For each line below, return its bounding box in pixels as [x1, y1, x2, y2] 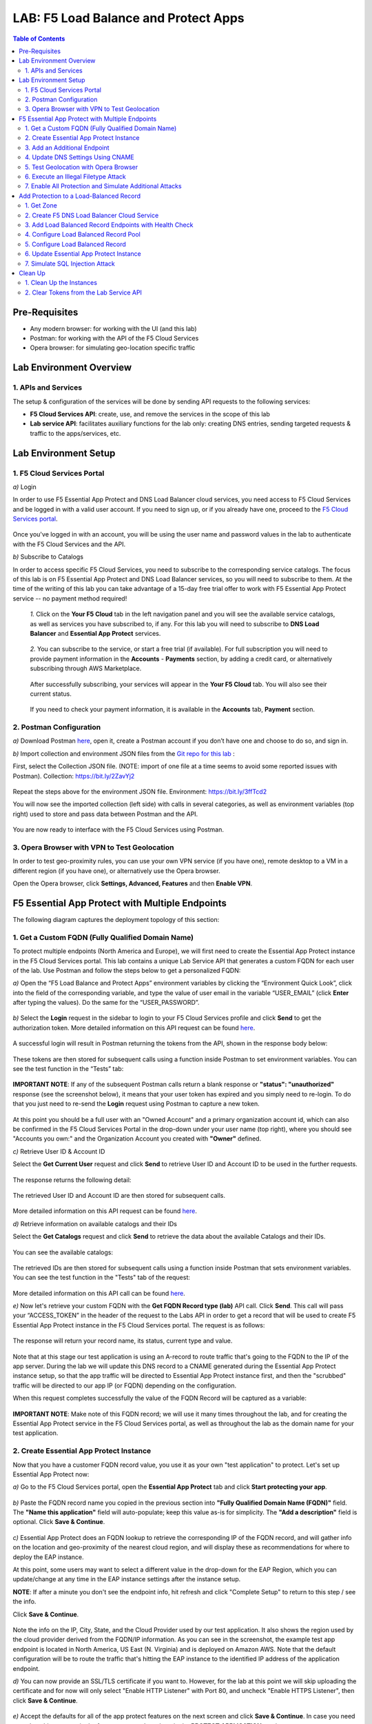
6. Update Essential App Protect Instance [25, 250, 141, 258]
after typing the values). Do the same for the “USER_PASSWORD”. [12, 999, 200, 1007]
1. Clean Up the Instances [25, 279, 98, 287]
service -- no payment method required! [12, 594, 127, 603]
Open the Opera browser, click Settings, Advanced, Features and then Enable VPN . [12, 879, 253, 888]
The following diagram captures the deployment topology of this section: [12, 916, 220, 923]
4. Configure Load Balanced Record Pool [25, 230, 141, 239]
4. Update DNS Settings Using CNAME [25, 153, 134, 161]
